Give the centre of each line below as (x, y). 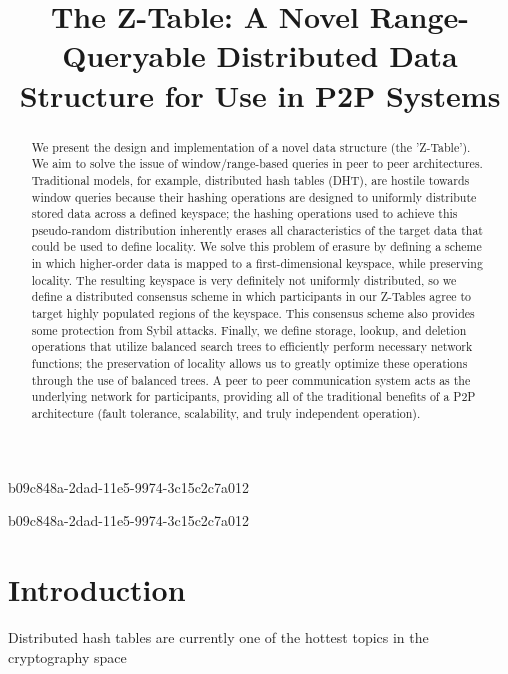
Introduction (97, 589)
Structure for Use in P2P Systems (260, 94)
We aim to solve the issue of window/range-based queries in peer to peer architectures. (257, 163)
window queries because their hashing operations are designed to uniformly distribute (254, 196)
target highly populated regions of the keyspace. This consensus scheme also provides (253, 313)
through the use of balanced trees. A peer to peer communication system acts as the (251, 379)
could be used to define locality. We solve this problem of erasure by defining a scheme (256, 246)
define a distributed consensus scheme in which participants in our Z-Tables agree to (251, 296)
